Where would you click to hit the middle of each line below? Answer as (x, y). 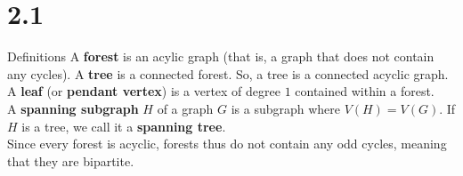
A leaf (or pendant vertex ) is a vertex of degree (144, 91)
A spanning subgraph (73, 108)
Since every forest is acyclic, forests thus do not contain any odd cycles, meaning (227, 144)
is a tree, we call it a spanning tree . (124, 126)
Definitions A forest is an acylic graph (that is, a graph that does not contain (221, 56)
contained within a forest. (365, 91)
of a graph (185, 108)
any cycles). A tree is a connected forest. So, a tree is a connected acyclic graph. (228, 73)
